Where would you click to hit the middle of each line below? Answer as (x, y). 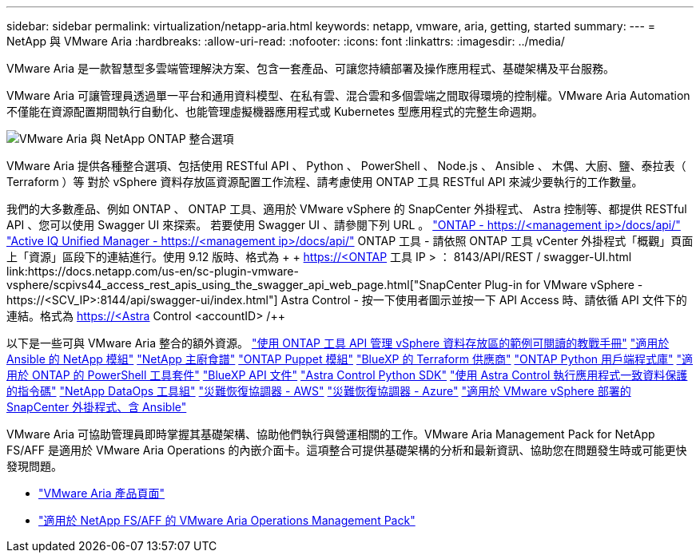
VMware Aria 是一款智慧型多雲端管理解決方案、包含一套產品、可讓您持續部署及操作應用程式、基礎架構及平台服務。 (311, 68)
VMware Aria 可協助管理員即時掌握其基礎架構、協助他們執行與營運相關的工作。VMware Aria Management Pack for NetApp (331, 434)
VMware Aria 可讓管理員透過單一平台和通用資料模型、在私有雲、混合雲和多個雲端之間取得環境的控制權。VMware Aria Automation (348, 95)
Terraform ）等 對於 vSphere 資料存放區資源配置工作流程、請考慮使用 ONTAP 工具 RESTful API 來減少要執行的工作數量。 (325, 182)
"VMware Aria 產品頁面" (102, 493)
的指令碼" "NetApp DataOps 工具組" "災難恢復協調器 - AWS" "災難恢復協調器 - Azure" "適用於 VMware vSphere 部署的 (319, 391)
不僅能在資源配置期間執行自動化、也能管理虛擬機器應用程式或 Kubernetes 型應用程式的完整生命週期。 (275, 111)
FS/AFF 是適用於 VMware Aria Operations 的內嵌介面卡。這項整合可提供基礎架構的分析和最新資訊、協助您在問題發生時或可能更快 (347, 450)
